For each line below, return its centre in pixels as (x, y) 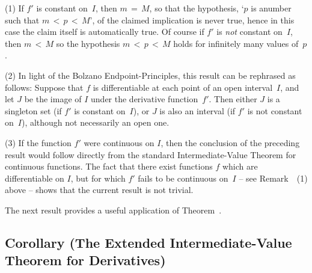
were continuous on (119, 142)
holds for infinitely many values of (236, 43)
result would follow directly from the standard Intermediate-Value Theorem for (151, 154)
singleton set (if (33, 110)
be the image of (53, 99)
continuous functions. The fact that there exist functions (109, 166)
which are (240, 166)
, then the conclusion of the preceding (230, 142)
